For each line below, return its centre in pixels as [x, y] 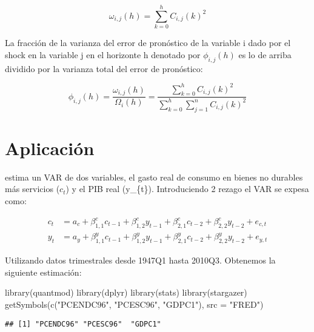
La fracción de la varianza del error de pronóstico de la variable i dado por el [148, 43]
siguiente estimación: [43, 272]
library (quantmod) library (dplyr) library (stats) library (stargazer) [126, 292]
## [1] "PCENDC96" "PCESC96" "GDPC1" [83, 324]
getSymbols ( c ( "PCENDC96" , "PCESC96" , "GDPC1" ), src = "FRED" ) [134, 304]
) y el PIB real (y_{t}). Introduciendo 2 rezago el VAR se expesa [187, 189]
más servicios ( [32, 189]
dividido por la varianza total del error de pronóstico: [104, 68]
